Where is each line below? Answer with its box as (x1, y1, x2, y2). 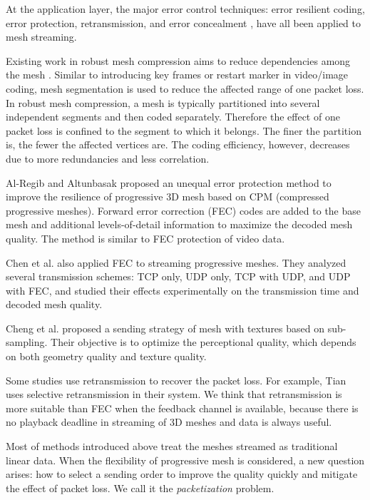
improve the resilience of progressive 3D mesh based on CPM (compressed (6, 189, 329, 204)
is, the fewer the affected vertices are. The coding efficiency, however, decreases (6, 137, 350, 152)
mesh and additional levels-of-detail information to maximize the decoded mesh (6, 217, 353, 232)
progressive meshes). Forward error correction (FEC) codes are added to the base (6, 203, 361, 218)
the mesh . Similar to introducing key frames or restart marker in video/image (6, 67, 349, 82)
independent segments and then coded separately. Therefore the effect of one (6, 109, 340, 124)
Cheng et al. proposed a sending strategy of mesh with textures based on (6, 320, 325, 335)
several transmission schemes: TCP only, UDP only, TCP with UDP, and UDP (6, 269, 351, 284)
